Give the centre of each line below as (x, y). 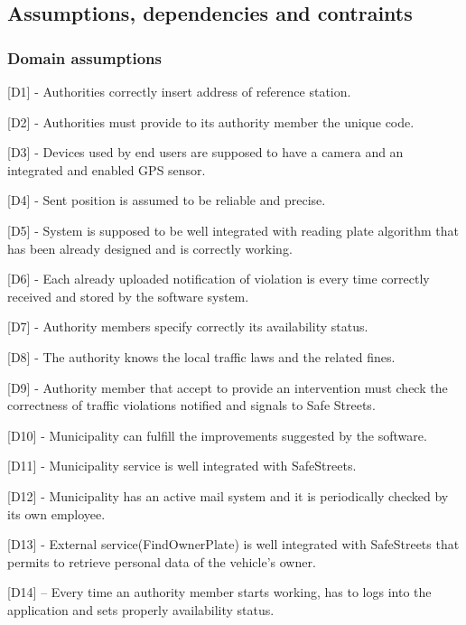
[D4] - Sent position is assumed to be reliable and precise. (167, 200)
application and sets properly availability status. (141, 609)
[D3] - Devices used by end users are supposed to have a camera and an (205, 152)
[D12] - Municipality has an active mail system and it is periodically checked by (228, 495)
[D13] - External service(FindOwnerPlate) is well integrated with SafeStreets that (233, 544)
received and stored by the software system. (128, 296)
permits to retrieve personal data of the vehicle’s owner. (162, 561)
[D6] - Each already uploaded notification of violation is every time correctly (219, 279)
